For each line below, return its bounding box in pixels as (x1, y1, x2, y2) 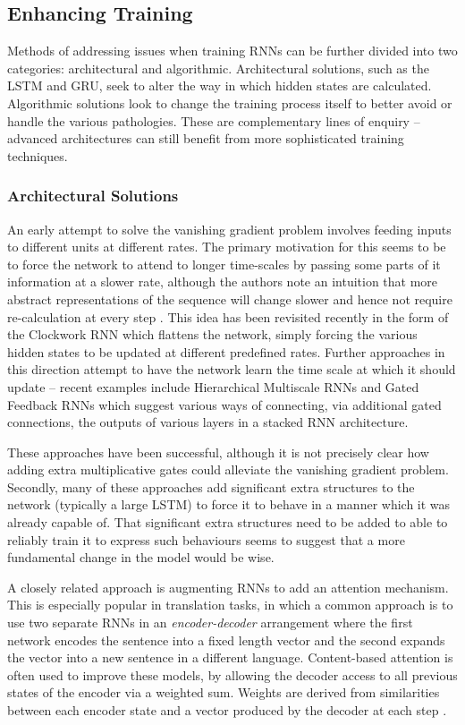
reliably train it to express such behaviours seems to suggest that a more (7, 530, 405, 549)
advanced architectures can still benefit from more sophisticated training (7, 129, 404, 148)
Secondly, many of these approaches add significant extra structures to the (7, 477, 415, 496)
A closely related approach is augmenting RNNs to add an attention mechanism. (7, 577, 449, 596)
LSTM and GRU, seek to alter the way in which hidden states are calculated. (7, 76, 432, 95)
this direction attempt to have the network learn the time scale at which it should (7, 360, 456, 379)
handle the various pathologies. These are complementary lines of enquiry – (7, 111, 420, 130)
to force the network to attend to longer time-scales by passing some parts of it (7, 254, 441, 273)
